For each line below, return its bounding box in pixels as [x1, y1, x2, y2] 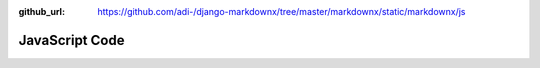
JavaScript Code [18, 31, 125, 49]
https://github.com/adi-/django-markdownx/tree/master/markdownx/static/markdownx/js [97, 6, 466, 17]
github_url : [18, 6, 65, 17]
